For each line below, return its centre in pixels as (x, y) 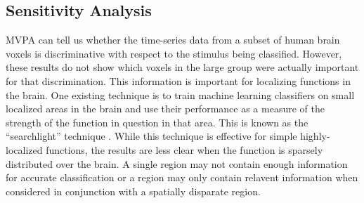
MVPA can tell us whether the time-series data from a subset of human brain (173, 40)
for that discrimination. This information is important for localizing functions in (178, 80)
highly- (315, 136)
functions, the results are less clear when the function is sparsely (184, 149)
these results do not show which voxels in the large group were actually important (182, 67)
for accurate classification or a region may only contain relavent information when (182, 177)
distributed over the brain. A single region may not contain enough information (177, 163)
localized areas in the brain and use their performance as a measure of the (165, 109)
